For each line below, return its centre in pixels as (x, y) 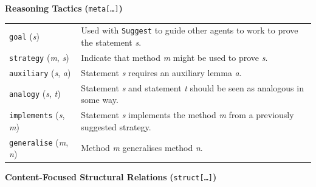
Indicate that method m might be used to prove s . (174, 57)
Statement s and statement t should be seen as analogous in (192, 87)
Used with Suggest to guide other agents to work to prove (190, 30)
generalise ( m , (39, 142)
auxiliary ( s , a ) (40, 72)
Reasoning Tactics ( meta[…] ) (64, 8)
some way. (100, 100)
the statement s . (111, 42)
